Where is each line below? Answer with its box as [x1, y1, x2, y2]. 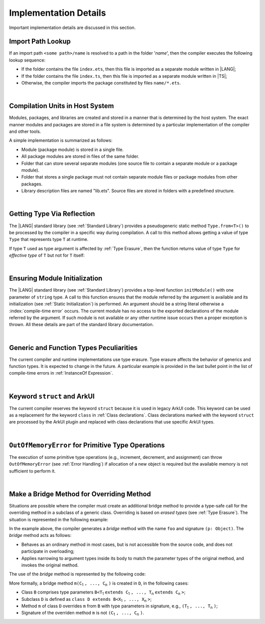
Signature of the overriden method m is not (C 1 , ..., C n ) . [21, 610, 144, 617]
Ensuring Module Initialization [9, 274, 103, 283]
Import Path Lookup [9, 37, 71, 46]
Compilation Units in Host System [9, 102, 114, 110]
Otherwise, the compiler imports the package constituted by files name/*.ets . [21, 80, 181, 86]
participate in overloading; [21, 548, 75, 554]
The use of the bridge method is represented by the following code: [9, 571, 146, 577]
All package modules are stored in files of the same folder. [21, 153, 139, 159]
